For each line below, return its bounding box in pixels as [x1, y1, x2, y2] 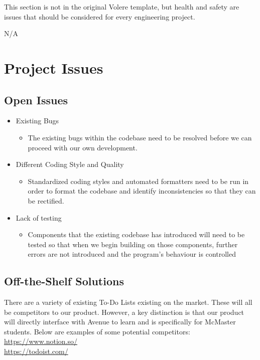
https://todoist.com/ [4, 346, 68, 356]
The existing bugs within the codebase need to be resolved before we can [28, 132, 252, 142]
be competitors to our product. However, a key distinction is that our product [4, 306, 244, 317]
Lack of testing [16, 212, 62, 223]
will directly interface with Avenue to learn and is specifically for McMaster [4, 316, 236, 327]
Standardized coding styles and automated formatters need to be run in [28, 175, 249, 186]
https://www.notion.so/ [4, 336, 78, 346]
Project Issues [4, 57, 103, 78]
